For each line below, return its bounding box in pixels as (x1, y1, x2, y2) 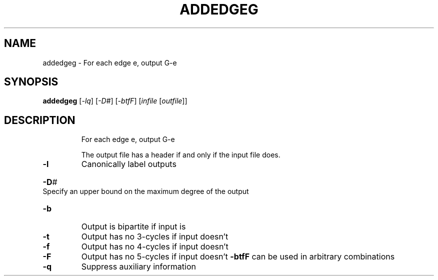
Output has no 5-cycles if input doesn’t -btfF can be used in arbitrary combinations (81, 251, 395, 262)
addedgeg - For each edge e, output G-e (42, 58, 177, 67)
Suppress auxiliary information (81, 261, 196, 272)
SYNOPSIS (4, 75, 58, 88)
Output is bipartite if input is (81, 221, 186, 232)
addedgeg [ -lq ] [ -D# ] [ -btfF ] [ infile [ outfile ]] (42, 96, 187, 105)
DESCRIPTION (4, 113, 75, 126)
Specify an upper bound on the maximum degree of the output (42, 187, 249, 196)
